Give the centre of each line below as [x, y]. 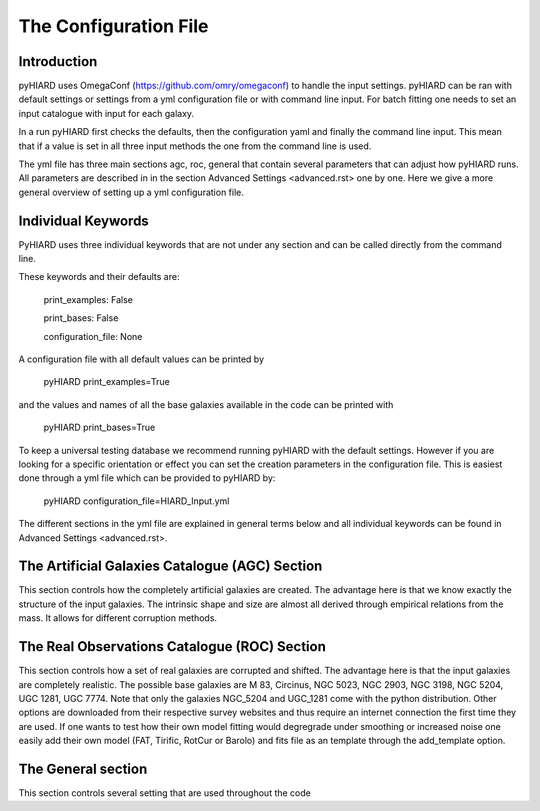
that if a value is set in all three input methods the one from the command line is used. [195, 146]
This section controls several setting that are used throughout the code [165, 793]
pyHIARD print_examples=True [106, 382]
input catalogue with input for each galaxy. [106, 113]
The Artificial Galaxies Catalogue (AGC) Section [170, 566]
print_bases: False [81, 318]
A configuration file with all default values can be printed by [141, 359]
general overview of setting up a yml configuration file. [131, 192]
